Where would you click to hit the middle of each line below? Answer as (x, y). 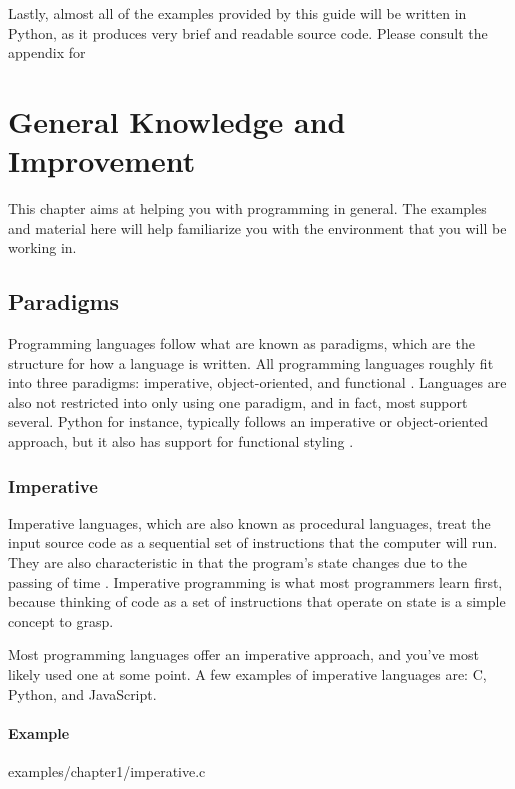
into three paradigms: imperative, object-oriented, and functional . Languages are (257, 382)
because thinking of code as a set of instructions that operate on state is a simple (257, 601)
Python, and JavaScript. (82, 693)
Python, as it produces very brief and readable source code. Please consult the (248, 32)
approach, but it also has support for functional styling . (181, 441)
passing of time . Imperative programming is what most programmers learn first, (255, 581)
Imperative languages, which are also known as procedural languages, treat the (249, 522)
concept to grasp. (61, 620)
